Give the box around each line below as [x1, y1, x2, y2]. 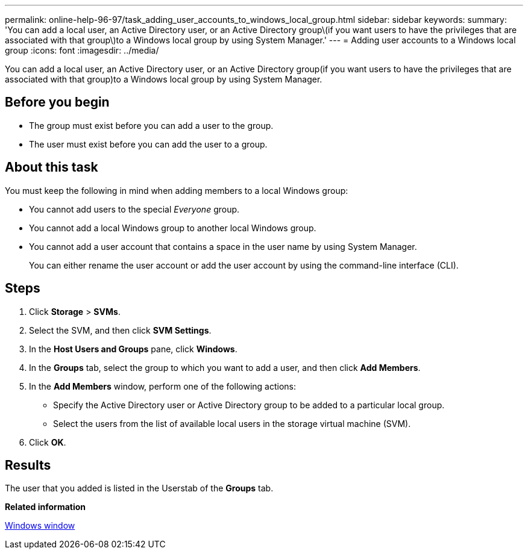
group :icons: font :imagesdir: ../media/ [5, 45, 159, 55]
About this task [5, 160, 98, 175]
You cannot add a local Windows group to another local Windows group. [29, 222, 316, 233]
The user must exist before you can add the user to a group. [29, 138, 268, 149]
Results [5, 457, 51, 473]
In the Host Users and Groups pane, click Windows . [29, 343, 237, 354]
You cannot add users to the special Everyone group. [29, 204, 240, 214]
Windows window [5, 520, 75, 531]
